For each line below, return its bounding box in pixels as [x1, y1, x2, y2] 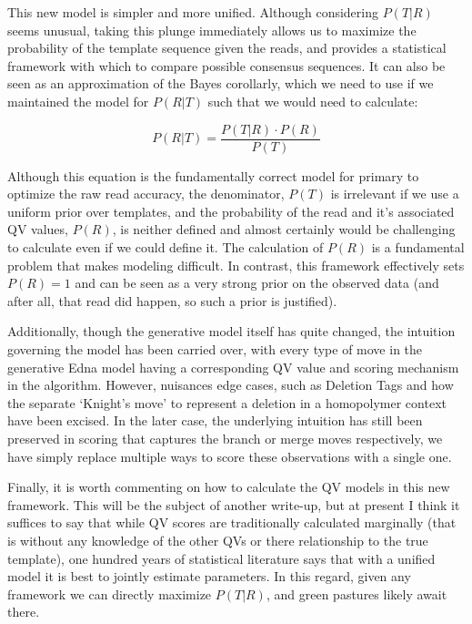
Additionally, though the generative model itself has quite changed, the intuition [7, 322, 456, 341]
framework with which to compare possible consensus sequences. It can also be [7, 56, 446, 75]
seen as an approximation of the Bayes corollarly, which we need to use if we [7, 74, 434, 93]
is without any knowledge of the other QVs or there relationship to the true [7, 530, 428, 549]
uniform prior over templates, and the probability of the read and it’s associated [7, 201, 455, 220]
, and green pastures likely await [266, 584, 447, 603]
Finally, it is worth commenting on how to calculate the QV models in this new [7, 477, 450, 496]
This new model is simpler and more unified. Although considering [7, 3, 379, 21]
